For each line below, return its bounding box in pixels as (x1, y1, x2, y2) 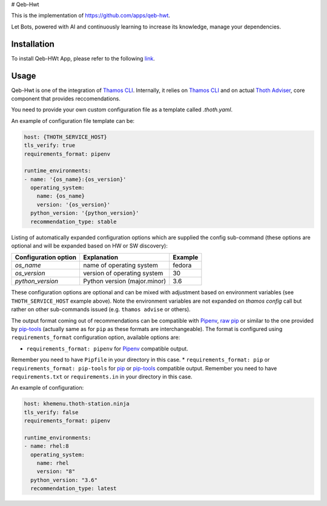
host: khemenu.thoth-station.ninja (24, 400, 130, 407)
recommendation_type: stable (30, 218, 117, 225)
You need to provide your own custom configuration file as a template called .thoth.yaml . (11, 106, 233, 113)
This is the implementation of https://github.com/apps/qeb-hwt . (11, 12, 171, 19)
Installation (11, 39, 54, 49)
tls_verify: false (24, 409, 79, 416)
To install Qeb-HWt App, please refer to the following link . (11, 54, 156, 62)
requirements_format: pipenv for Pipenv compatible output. (26, 345, 188, 352)
